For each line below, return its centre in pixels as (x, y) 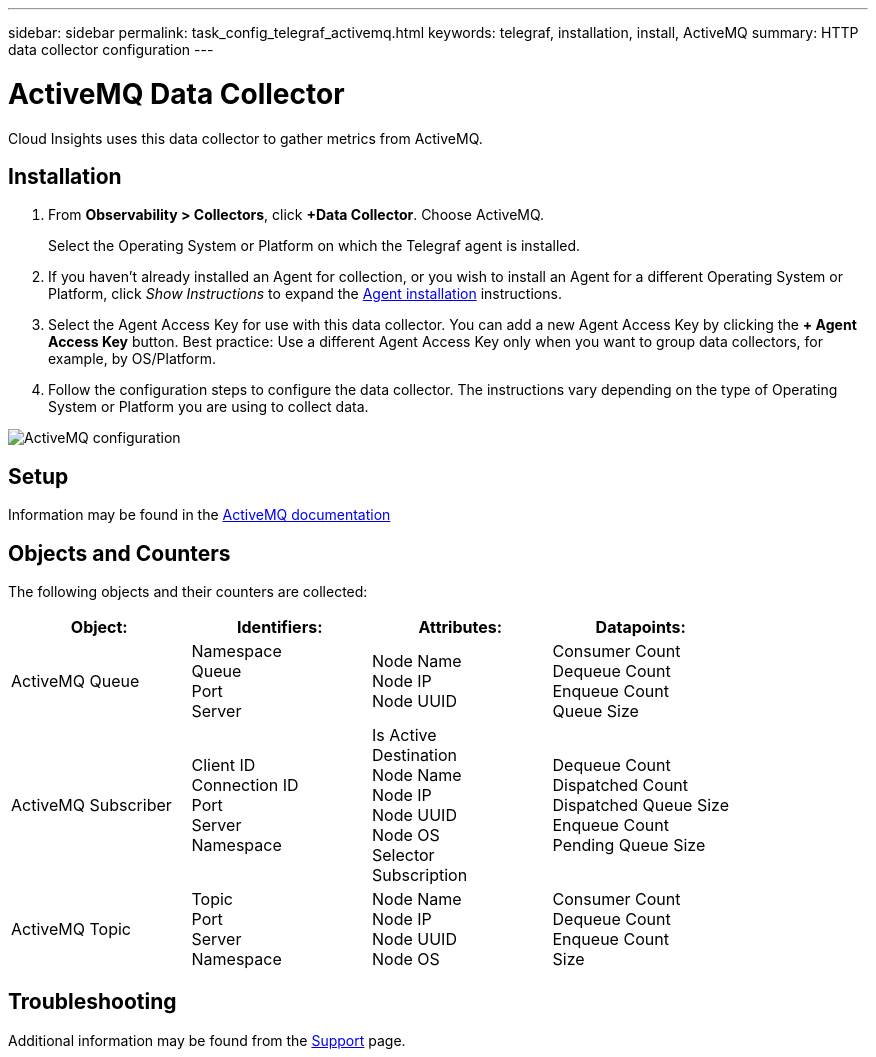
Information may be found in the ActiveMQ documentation (199, 515)
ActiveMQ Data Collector (176, 93)
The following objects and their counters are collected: (188, 592)
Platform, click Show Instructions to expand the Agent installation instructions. (305, 294)
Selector (403, 855)
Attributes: (460, 627)
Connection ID (245, 785)
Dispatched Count (620, 785)
